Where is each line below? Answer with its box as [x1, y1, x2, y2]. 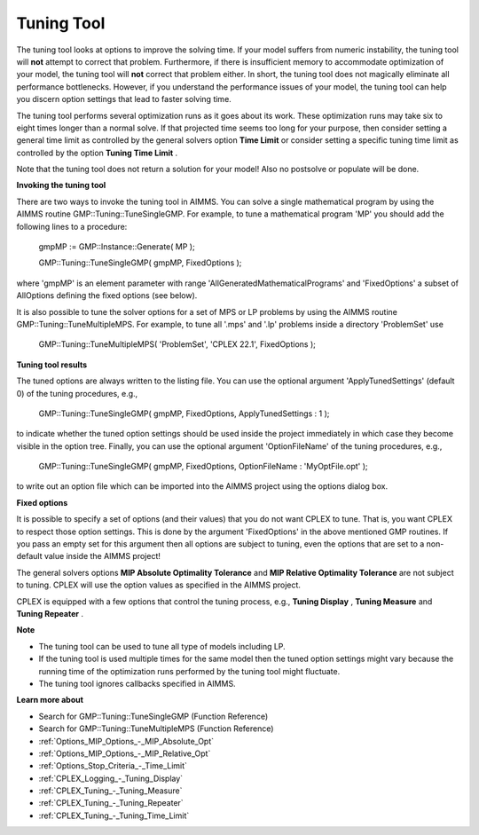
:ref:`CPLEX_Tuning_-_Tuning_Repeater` [38, 798, 184, 808]
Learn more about [16, 695, 84, 705]
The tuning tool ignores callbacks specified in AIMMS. [38, 678, 236, 689]
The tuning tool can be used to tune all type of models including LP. [38, 641, 286, 651]
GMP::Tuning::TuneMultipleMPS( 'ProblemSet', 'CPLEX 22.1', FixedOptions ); [38, 339, 317, 350]
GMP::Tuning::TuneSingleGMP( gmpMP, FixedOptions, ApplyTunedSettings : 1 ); [38, 408, 330, 419]
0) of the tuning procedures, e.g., [16, 388, 138, 398]
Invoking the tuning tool [16, 180, 106, 191]
